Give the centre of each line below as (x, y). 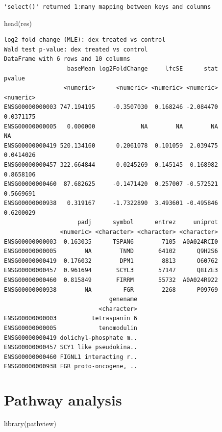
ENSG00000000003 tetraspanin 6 (71, 318)
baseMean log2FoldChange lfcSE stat (142, 68)
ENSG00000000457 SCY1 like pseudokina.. (71, 347)
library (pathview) (30, 423)
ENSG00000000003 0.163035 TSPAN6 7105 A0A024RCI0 (111, 241)
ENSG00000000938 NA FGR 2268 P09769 (111, 290)
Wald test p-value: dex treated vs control (76, 49)
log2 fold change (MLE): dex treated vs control (85, 40)
